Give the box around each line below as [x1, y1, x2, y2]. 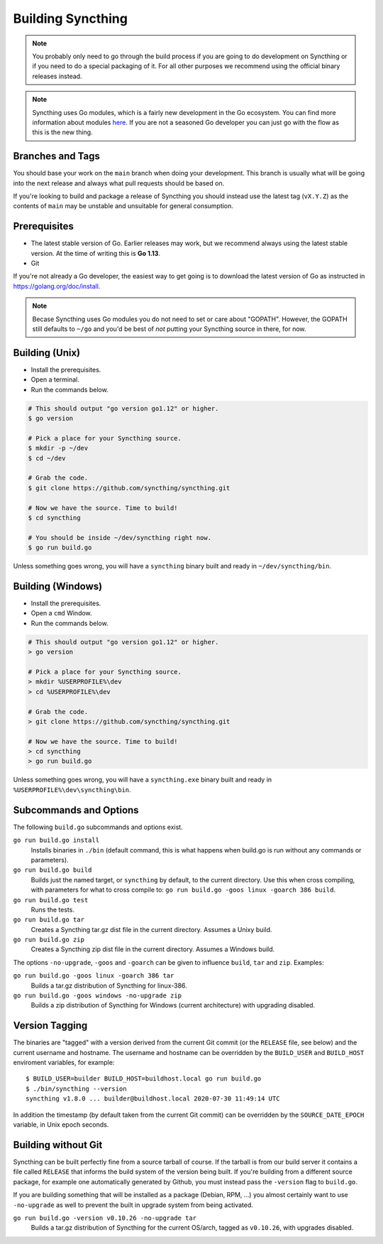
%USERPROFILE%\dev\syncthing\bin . [13, 785, 131, 794]
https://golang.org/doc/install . [13, 281, 101, 291]
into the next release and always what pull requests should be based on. [13, 178, 225, 188]
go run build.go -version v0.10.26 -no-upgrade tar [13, 1213, 197, 1222]
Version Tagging [13, 1019, 88, 1032]
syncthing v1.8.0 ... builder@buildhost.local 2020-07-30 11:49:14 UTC [26, 1095, 280, 1103]
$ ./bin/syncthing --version [26, 1084, 127, 1093]
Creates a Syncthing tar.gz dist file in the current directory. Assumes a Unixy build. [30, 925, 272, 934]
